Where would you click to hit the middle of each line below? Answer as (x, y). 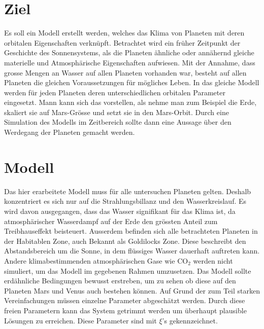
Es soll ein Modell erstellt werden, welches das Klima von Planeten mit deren (124, 33)
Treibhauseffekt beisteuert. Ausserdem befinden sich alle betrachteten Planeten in (131, 231)
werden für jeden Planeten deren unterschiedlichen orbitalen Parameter (115, 92)
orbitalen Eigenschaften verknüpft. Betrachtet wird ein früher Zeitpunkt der (122, 42)
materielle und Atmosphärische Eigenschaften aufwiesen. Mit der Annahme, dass (130, 62)
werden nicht (213, 260)
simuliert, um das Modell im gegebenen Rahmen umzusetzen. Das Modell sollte (128, 270)
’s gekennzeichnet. (190, 320)
